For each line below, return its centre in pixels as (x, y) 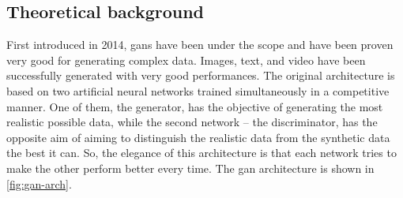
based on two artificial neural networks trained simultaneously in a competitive (198, 90)
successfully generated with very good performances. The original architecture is (201, 75)
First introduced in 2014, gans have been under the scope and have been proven (200, 45)
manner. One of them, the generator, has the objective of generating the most (195, 106)
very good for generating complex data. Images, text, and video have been (186, 60)
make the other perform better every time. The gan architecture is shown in (190, 168)
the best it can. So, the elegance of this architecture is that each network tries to (201, 153)
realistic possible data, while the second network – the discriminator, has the (192, 122)
